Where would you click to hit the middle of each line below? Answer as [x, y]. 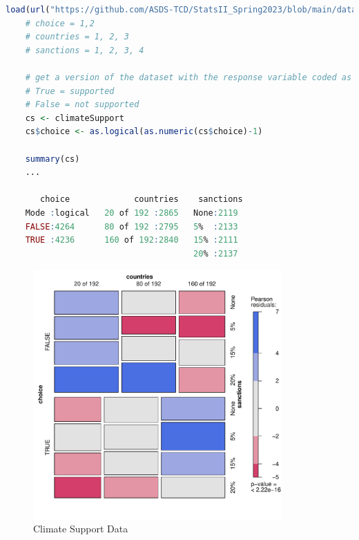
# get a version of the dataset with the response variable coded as [188, 77]
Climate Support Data [81, 529]
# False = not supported [82, 105]
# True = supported [70, 91]
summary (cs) [52, 159]
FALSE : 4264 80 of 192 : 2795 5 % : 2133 [132, 226]
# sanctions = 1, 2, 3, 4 [85, 50]
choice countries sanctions [142, 199]
